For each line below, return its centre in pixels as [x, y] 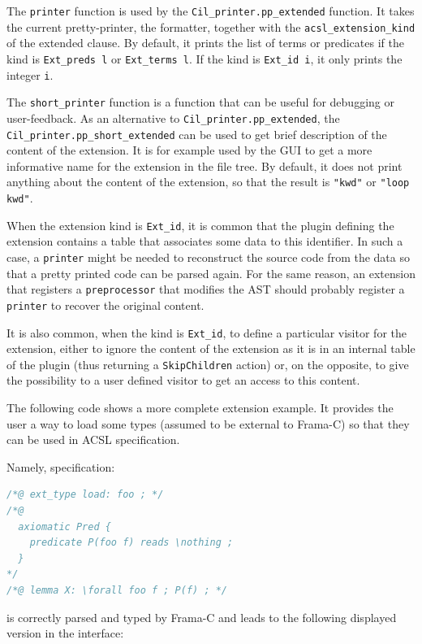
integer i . [30, 74]
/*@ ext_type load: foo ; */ [85, 495]
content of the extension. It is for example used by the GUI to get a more [189, 150]
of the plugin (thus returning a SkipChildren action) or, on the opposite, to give [208, 364]
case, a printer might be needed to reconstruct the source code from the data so [208, 257]
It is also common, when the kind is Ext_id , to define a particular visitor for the [207, 332]
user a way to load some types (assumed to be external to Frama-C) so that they [208, 423]
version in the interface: [65, 633]
